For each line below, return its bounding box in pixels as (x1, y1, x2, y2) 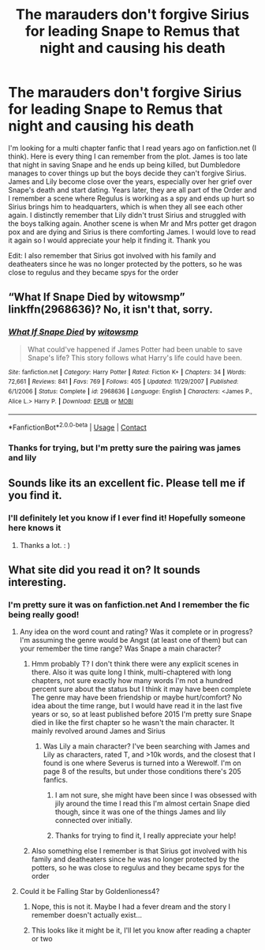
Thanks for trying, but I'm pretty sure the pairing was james (8, 442, 241, 453)
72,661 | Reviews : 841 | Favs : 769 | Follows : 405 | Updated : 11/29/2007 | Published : (8, 377, 239, 386)
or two (31, 934, 53, 944)
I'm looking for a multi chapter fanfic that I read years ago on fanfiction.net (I (8, 143, 257, 152)
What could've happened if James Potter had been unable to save (27, 344, 243, 354)
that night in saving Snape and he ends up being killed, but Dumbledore (8, 160, 241, 169)
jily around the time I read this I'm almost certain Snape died (54, 799, 251, 809)
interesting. (8, 575, 67, 589)
